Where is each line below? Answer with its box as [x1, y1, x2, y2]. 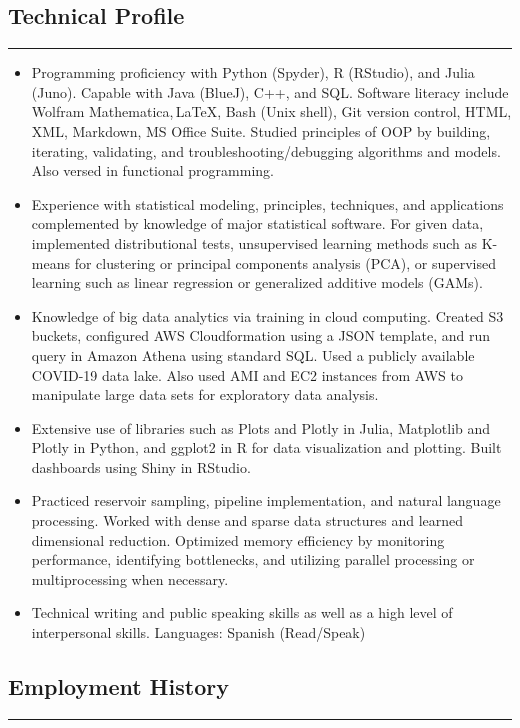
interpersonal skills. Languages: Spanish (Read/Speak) [31, 622, 366, 643]
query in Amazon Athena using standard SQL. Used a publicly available [31, 344, 475, 365]
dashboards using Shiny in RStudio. [31, 456, 251, 477]
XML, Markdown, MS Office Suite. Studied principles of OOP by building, [31, 120, 491, 141]
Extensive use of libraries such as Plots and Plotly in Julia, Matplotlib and [31, 417, 491, 438]
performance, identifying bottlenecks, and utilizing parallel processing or [31, 549, 475, 570]
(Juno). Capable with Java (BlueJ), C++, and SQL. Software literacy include [31, 81, 509, 102]
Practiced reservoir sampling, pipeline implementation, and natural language [31, 490, 501, 511]
